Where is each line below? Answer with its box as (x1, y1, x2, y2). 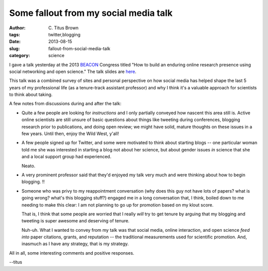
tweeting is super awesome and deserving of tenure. (21, 218, 130, 224)
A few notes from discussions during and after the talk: (9, 101, 122, 107)
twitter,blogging (48, 31, 81, 37)
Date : (9, 39, 21, 45)
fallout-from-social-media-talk (48, 45, 111, 52)
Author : (9, 25, 26, 31)
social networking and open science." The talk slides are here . (9, 68, 136, 74)
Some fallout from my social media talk (9, 7, 173, 18)
